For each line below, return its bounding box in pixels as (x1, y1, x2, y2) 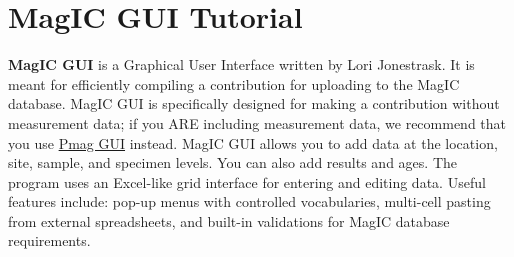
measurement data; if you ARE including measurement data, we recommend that (8, 112, 507, 133)
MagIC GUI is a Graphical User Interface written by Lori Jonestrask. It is (8, 54, 475, 75)
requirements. (8, 230, 91, 251)
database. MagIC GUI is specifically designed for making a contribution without (8, 93, 500, 114)
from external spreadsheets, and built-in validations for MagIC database (8, 210, 450, 231)
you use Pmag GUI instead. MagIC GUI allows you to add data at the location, (8, 132, 498, 153)
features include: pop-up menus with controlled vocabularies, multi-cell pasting (8, 191, 491, 212)
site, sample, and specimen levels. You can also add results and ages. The (8, 152, 457, 173)
